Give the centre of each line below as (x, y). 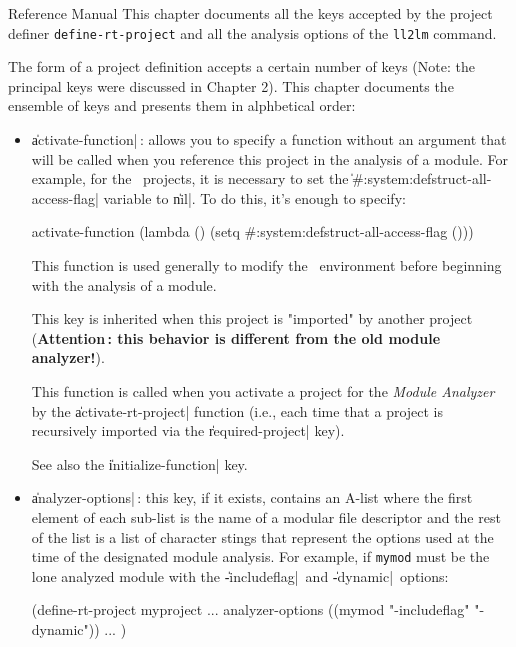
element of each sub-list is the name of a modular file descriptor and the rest (266, 516)
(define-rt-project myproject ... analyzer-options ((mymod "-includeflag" (250, 609)
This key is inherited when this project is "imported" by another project (252, 318)
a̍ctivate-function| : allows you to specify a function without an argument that (269, 139)
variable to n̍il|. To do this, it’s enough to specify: (254, 197)
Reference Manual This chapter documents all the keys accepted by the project (250, 13)
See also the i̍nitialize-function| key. (139, 463)
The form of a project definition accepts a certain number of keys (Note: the (241, 66)
